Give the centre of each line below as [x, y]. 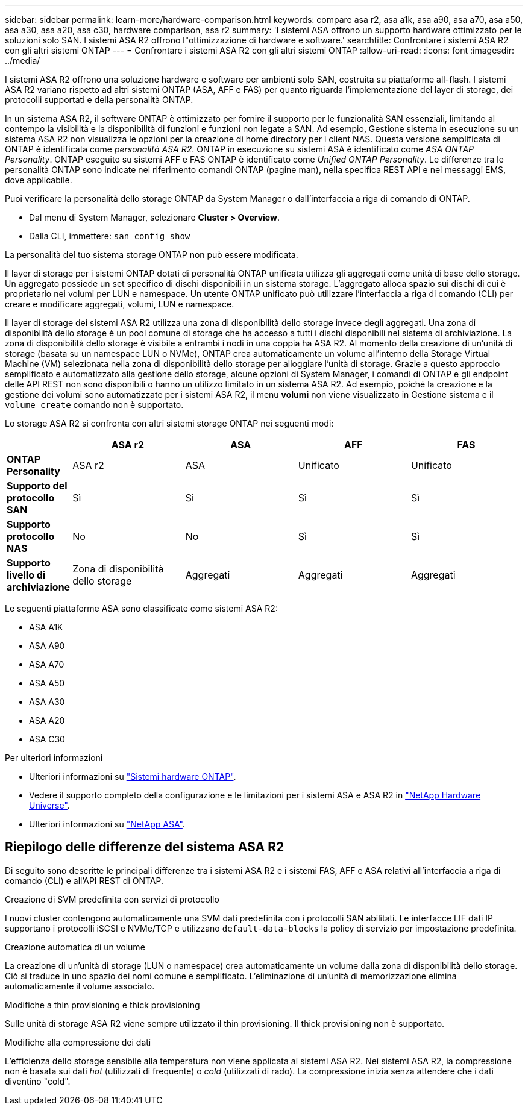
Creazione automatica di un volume [75, 947]
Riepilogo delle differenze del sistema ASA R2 [145, 847]
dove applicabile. [39, 180]
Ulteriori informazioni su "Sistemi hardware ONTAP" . [133, 776]
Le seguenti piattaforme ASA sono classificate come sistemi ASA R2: [141, 608]
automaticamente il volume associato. [80, 986]
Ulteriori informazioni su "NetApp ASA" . [107, 824]
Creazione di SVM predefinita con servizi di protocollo [112, 899]
